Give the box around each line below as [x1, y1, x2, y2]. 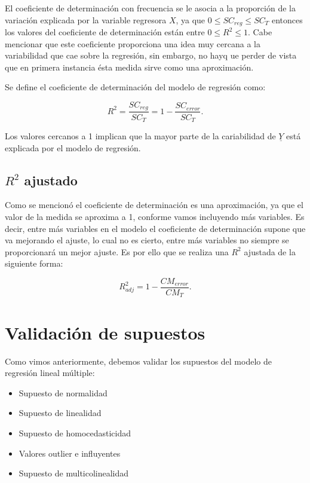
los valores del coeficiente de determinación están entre [5, 26, 205, 38]
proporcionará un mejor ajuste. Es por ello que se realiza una [5, 245, 229, 258]
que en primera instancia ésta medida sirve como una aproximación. [5, 60, 254, 73]
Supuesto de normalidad [19, 386, 108, 399]
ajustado [24, 170, 78, 189]
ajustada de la [244, 245, 296, 258]
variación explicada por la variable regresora [5, 13, 167, 26]
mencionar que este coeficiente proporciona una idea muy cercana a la [5, 37, 260, 50]
